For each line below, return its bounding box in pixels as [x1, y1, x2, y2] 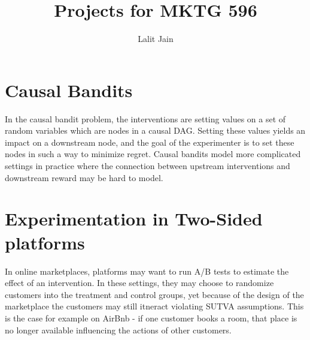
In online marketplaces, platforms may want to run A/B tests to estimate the [5, 264, 289, 277]
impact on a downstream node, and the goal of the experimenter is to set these [5, 136, 294, 148]
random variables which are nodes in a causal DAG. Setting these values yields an [5, 124, 306, 137]
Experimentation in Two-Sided [5, 206, 263, 231]
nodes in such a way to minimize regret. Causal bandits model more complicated [5, 148, 301, 160]
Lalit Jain [138, 32, 174, 45]
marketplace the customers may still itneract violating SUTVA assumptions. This [5, 300, 304, 312]
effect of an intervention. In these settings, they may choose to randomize [5, 276, 274, 289]
